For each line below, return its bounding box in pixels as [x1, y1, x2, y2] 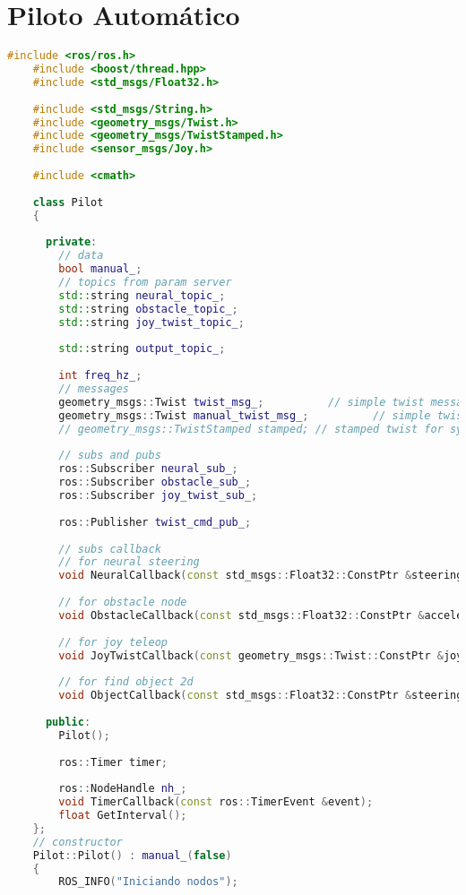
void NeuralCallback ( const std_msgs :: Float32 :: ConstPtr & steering [58, 569, 463, 582]
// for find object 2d [58, 676, 194, 689]
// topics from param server [58, 276, 232, 288]
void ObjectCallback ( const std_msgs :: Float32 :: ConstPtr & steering [58, 689, 463, 702]
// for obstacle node [58, 596, 187, 608]
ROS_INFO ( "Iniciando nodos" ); [58, 875, 238, 889]
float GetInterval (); [58, 809, 187, 822]
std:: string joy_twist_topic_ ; [58, 315, 245, 329]
